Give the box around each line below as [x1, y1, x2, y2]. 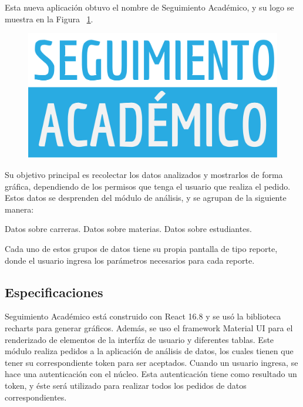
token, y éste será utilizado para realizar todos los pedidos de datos [5, 379, 247, 391]
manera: [5, 203, 34, 215]
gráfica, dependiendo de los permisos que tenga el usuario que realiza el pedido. [5, 180, 291, 192]
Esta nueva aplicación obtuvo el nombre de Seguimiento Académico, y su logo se [5, 1, 294, 13]
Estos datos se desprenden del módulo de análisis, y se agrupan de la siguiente [5, 191, 287, 204]
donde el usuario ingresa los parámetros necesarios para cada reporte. [5, 254, 255, 266]
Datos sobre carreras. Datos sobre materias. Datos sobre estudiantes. [5, 223, 252, 235]
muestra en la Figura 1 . [5, 12, 93, 25]
